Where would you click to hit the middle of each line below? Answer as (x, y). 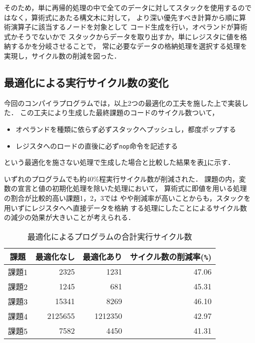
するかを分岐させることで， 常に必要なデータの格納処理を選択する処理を (129, 46)
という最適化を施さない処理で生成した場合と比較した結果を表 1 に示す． (119, 162)
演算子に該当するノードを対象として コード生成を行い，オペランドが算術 (129, 27)
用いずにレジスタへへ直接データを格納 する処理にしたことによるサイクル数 (126, 207)
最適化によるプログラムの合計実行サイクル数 (110, 236)
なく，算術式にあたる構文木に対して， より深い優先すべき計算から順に (125, 17)
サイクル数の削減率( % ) (171, 256)
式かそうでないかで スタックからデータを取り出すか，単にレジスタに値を (122, 36)
